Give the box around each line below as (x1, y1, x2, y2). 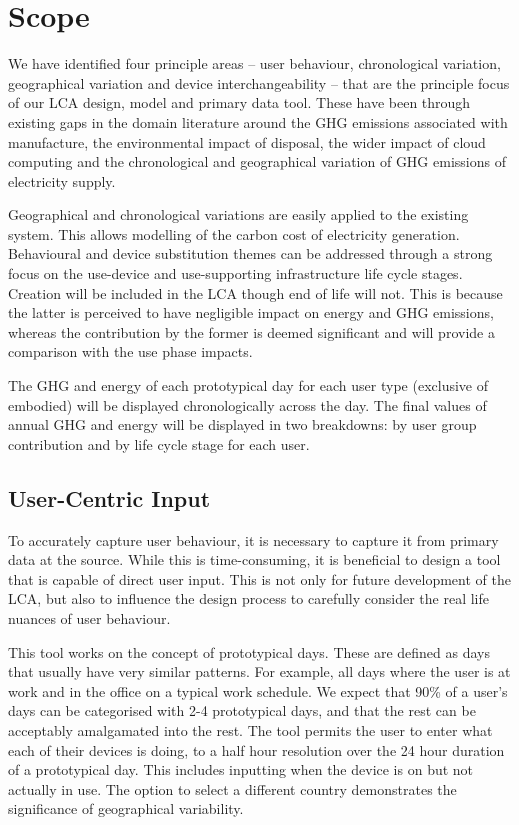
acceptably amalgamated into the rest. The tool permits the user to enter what (8, 719, 493, 740)
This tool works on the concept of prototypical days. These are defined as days (8, 641, 490, 662)
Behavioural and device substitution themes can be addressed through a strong (8, 243, 493, 264)
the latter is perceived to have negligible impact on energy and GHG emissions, (8, 302, 494, 323)
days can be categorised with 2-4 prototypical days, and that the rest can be (8, 700, 476, 721)
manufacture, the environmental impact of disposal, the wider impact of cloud (8, 131, 486, 152)
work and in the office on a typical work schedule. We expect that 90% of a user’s (8, 680, 508, 701)
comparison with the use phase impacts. (8, 341, 253, 362)
